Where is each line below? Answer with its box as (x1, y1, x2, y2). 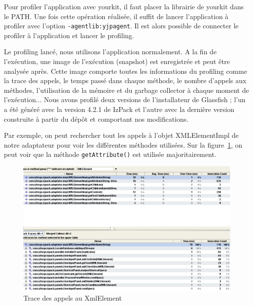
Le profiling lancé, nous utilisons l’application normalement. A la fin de (4, 46, 217, 57)
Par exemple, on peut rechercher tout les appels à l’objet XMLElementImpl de (4, 130, 239, 140)
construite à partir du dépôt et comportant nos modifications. (4, 113, 189, 124)
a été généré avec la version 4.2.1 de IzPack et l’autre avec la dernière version (4, 104, 234, 114)
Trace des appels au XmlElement (23, 293, 122, 303)
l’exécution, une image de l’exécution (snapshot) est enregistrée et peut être (4, 56, 230, 66)
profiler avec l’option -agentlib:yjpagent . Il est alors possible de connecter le (4, 21, 239, 31)
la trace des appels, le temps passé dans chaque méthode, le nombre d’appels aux (4, 75, 247, 86)
